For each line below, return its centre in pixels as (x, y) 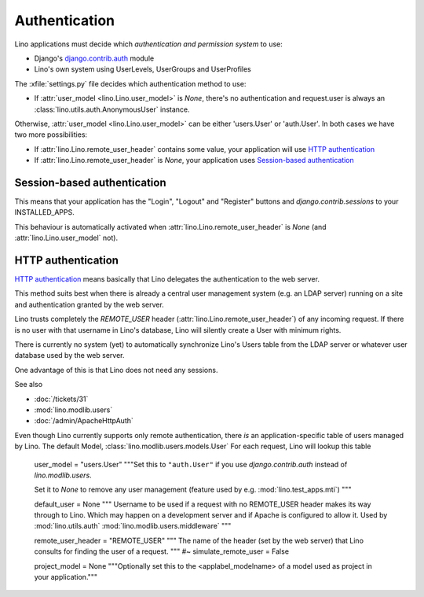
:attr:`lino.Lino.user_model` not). (66, 238)
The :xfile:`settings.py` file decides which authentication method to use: (130, 83)
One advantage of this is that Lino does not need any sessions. (116, 370)
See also (29, 385)
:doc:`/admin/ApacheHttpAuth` (84, 421)
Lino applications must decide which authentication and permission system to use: (148, 44)
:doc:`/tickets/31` (61, 399)
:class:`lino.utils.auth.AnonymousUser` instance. (112, 109)
